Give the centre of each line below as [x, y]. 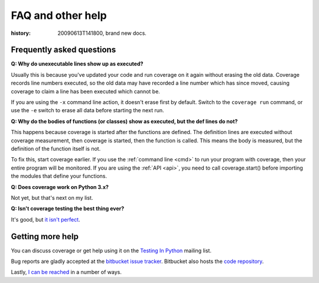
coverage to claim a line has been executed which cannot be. [86, 91]
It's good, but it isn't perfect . [45, 219]
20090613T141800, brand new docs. [102, 33]
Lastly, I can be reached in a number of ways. [66, 272]
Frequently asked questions [64, 50]
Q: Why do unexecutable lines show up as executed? [77, 64]
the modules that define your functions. [59, 176]
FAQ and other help [59, 15]
